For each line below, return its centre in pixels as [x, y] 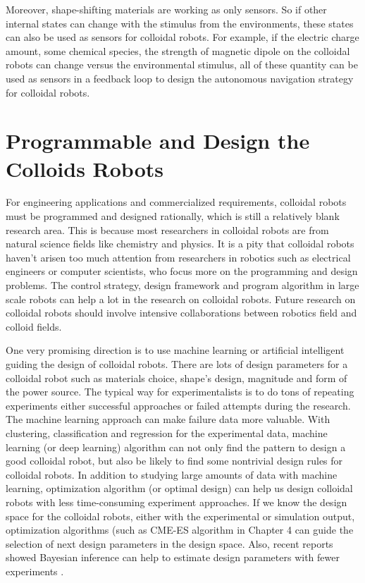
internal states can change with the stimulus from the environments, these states [180, 23]
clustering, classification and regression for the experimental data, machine [167, 432]
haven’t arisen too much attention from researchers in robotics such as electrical [178, 257]
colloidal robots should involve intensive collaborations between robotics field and [181, 313]
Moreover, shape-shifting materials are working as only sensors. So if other [166, 9]
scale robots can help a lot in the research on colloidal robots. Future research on [181, 299]
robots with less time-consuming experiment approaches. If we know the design [177, 502]
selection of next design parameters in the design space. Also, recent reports [169, 543]
